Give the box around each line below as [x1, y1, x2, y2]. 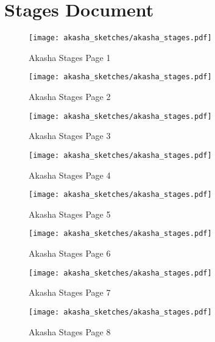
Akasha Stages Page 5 [29, 207, 111, 220]
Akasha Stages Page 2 [29, 90, 111, 103]
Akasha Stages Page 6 [29, 247, 111, 260]
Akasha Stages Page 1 [29, 51, 111, 63]
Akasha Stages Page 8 [29, 325, 111, 338]
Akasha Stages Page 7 [29, 286, 111, 299]
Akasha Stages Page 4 [29, 168, 111, 181]
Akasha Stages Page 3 [29, 129, 111, 142]
